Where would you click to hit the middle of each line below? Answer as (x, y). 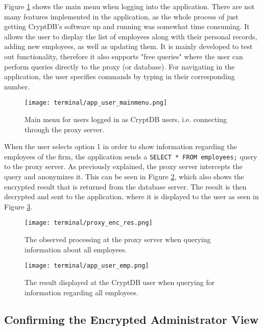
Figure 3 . (18, 206)
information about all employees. (76, 249)
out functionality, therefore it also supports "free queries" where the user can (124, 56)
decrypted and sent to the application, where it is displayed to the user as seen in (131, 196)
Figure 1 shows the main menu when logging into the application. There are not (129, 6)
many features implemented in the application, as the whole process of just (121, 16)
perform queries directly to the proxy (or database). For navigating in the (119, 66)
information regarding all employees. (81, 292)
